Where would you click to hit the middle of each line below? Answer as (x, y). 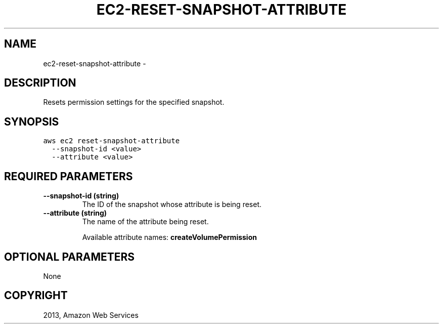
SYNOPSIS (32, 121)
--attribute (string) (75, 213)
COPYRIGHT (36, 296)
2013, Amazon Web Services (91, 315)
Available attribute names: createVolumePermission (169, 237)
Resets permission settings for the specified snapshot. (134, 102)
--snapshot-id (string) (81, 196)
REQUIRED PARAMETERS (69, 176)
